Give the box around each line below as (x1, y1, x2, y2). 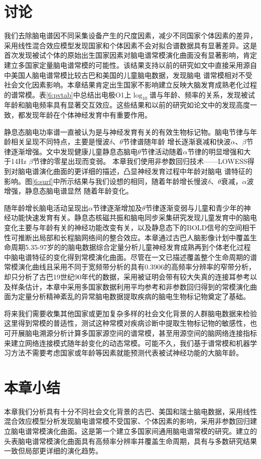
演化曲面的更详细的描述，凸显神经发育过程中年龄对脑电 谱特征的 (39, 166, 252, 176)
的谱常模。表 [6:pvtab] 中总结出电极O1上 (4, 89, 132, 100)
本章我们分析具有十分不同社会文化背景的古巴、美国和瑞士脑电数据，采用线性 (4, 406, 257, 416)
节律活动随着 (141, 146, 183, 156)
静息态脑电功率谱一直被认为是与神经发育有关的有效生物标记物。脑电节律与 (4, 126, 250, 137)
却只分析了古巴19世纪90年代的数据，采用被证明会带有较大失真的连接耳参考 (4, 271, 250, 282)
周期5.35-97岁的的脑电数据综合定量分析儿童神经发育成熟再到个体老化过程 (11, 242, 251, 252)
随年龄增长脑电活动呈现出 (4, 202, 88, 213)
